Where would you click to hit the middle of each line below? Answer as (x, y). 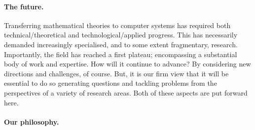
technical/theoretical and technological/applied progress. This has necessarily (121, 35)
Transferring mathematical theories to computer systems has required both (117, 25)
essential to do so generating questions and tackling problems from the (110, 83)
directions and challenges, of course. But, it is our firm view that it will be (116, 73)
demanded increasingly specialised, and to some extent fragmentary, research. (121, 44)
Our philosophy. (32, 121)
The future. (24, 6)
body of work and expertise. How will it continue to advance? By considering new (127, 64)
